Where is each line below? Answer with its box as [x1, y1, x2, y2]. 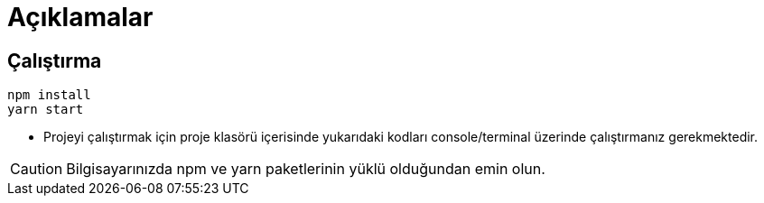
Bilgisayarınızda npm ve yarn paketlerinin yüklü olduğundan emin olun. [66, 160, 545, 179]
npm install [7, 88, 91, 103]
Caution [10, 160, 63, 179]
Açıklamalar [7, 2, 154, 32]
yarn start [7, 102, 84, 117]
